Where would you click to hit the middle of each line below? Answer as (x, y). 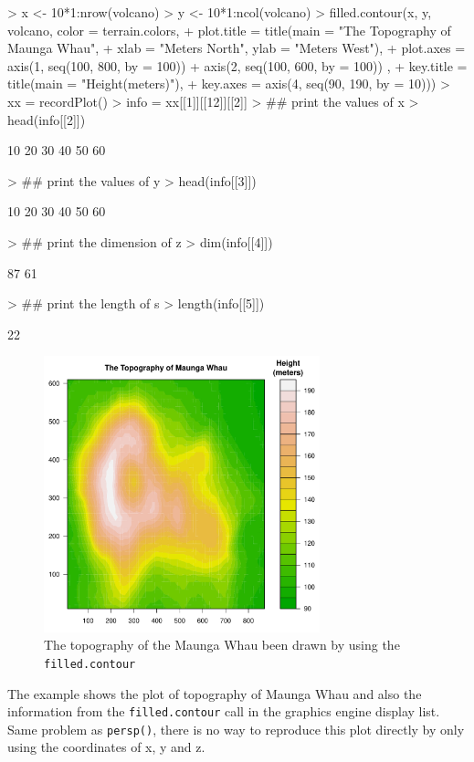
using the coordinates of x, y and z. (106, 747)
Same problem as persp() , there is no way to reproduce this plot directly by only (236, 729)
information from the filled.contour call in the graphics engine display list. (224, 711)
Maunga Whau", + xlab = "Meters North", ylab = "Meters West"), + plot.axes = (237, 48)
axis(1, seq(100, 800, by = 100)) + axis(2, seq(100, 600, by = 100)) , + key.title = (237, 65)
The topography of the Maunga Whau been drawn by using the (222, 645)
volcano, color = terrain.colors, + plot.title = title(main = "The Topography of (229, 30)
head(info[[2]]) (47, 119)
